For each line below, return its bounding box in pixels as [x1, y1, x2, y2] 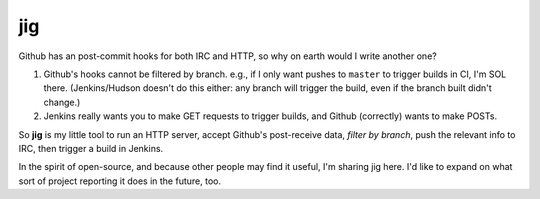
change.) [43, 96, 81, 108]
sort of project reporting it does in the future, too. [18, 175, 222, 187]
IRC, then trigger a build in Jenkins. [18, 142, 164, 154]
